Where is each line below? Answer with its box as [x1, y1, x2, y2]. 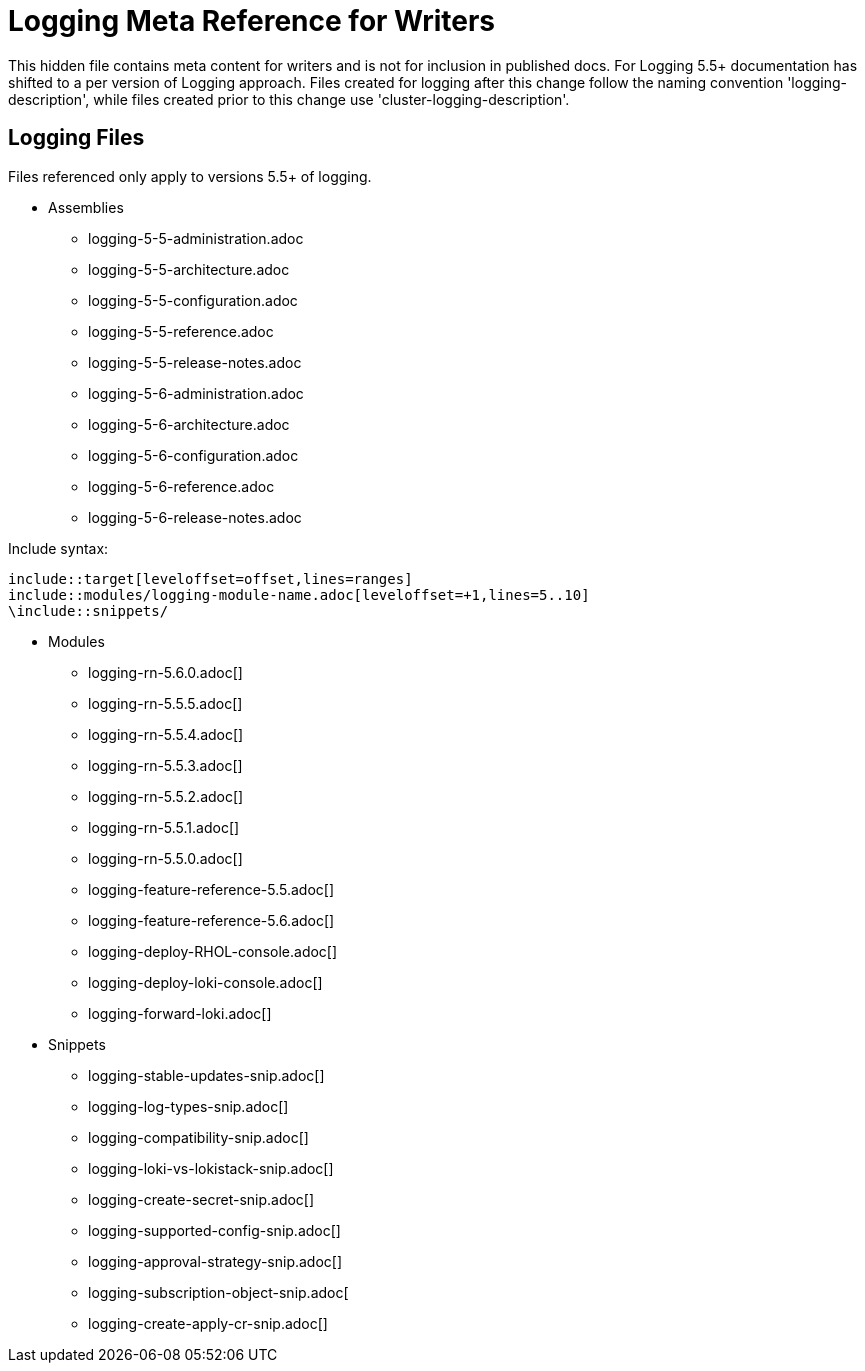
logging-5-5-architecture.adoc [88, 260, 290, 278]
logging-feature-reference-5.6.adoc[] [88, 911, 335, 929]
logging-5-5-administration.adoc [88, 229, 304, 247]
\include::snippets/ [8, 602, 169, 619]
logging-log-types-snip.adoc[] [88, 1097, 289, 1115]
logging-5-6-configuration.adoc [88, 446, 299, 464]
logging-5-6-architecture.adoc [88, 415, 290, 433]
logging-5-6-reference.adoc [88, 477, 275, 495]
